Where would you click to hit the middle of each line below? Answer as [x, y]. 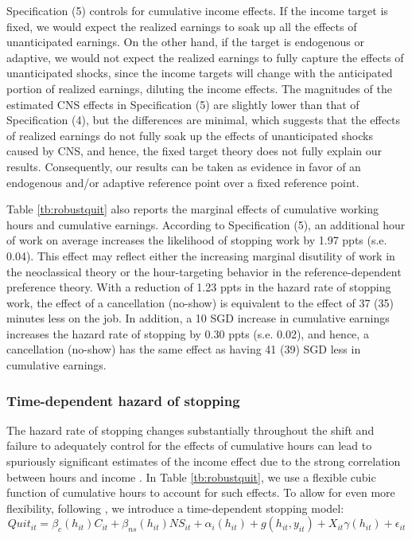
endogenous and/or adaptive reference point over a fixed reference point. [183, 182]
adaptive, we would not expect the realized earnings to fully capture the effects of [205, 57]
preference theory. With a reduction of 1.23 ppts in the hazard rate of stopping [199, 287]
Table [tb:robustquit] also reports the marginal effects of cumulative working [192, 209]
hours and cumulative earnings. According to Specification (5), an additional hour [206, 224]
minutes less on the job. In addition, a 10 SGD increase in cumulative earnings [198, 318]
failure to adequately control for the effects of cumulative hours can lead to [189, 445]
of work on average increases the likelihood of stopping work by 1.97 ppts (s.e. [197, 240]
